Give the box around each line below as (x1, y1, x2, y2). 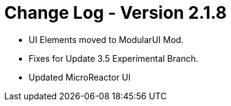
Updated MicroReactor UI (29, 71, 131, 82)
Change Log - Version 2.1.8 (4, 2, 227, 23)
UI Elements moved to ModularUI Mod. (29, 34, 184, 45)
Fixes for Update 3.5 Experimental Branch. (29, 53, 199, 64)
